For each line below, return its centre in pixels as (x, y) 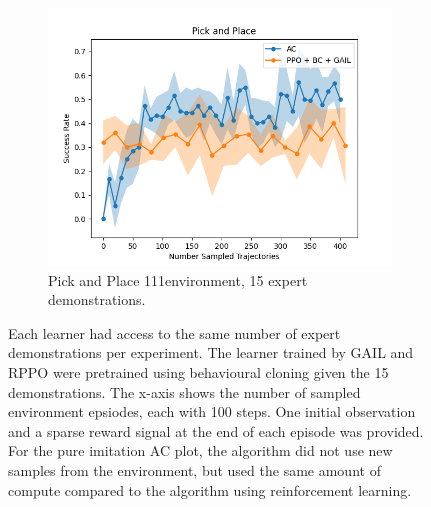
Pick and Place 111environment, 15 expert (178, 279)
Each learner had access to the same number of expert (174, 332)
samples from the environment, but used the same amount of (194, 469)
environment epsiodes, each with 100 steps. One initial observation (212, 411)
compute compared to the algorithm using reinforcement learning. (210, 489)
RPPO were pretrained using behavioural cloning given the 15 (198, 371)
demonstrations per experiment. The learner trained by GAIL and (211, 352)
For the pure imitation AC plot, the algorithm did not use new (200, 450)
